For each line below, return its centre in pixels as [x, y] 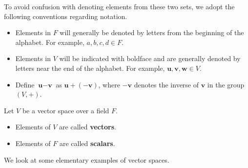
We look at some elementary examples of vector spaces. [87, 159]
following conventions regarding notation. [66, 16]
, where [109, 84]
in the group [226, 84]
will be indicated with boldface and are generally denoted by [150, 58]
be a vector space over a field [66, 110]
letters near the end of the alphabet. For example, [90, 68]
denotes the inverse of [166, 84]
